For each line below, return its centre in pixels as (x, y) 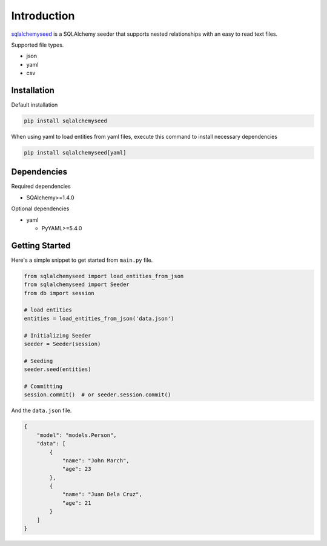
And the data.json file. (41, 411)
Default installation (35, 105)
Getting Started (41, 245)
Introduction (43, 16)
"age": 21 (77, 503)
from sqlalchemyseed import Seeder (77, 285)
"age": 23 (77, 469)
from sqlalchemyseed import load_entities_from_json (104, 276)
